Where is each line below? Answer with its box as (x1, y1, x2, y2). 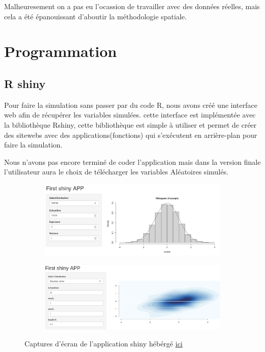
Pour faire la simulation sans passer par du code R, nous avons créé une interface (4, 99, 257, 110)
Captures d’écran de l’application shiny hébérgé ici (24, 338, 183, 349)
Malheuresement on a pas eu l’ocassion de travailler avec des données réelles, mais (4, 1, 260, 11)
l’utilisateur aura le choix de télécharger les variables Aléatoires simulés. (4, 166, 229, 177)
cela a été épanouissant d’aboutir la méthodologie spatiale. (4, 11, 187, 21)
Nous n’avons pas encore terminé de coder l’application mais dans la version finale (4, 156, 261, 167)
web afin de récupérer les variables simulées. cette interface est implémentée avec (4, 109, 256, 120)
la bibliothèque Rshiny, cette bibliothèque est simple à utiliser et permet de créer (4, 119, 257, 130)
